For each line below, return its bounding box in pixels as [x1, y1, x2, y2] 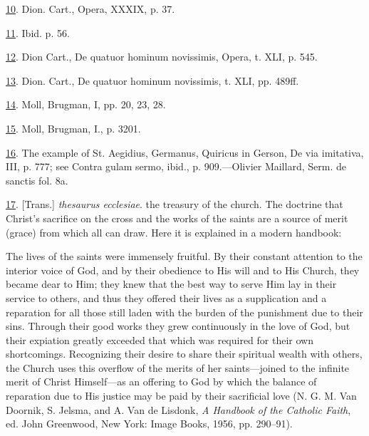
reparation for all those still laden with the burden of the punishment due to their [6, 304, 363, 319]
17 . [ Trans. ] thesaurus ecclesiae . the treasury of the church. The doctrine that [6, 197, 343, 212]
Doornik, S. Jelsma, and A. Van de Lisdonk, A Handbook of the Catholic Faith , [6, 402, 351, 417]
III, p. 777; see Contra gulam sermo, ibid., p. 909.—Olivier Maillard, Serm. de [6, 159, 346, 174]
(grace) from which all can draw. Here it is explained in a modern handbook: [6, 224, 342, 239]
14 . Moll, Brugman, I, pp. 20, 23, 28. [6, 97, 166, 112]
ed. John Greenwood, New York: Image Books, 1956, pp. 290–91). [6, 416, 293, 431]
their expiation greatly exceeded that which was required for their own [6, 332, 313, 347]
